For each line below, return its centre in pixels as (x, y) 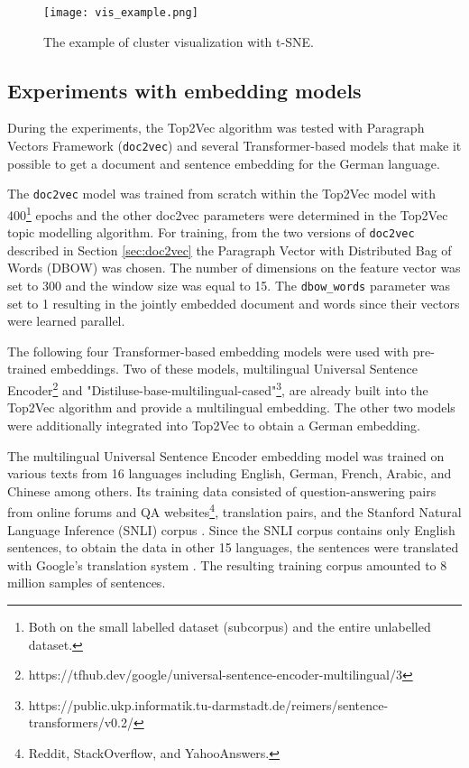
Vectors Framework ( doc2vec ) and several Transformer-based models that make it (234, 146)
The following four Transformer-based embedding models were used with (208, 351)
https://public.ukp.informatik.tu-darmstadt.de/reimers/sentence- (208, 704)
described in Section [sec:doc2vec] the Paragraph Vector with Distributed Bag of (230, 250)
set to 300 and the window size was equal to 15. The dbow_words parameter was (229, 286)
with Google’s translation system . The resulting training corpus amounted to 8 (227, 564)
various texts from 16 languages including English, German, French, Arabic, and (230, 473)
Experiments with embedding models (184, 90)
